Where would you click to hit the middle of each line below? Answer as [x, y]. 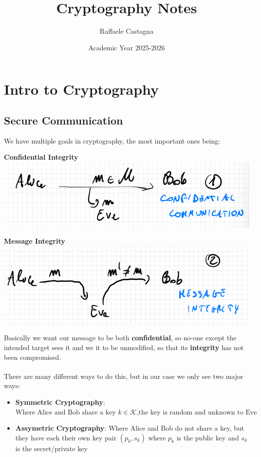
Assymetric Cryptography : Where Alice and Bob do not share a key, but [130, 428]
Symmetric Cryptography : [60, 402]
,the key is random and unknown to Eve [197, 412]
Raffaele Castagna [127, 31]
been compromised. [33, 357]
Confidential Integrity [41, 157]
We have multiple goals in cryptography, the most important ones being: [112, 140]
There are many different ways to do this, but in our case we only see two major [124, 376]
